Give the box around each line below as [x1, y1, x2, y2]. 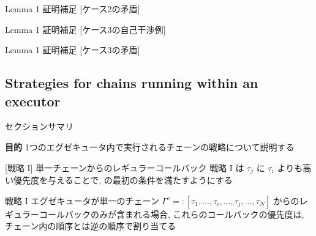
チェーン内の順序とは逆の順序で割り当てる [5, 219, 176, 232]
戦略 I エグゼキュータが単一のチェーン [5, 194, 159, 207]
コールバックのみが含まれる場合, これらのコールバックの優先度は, [39, 207, 304, 220]
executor [5, 91, 61, 110]
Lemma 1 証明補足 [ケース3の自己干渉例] [5, 23, 166, 35]
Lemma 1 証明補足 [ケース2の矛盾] [5, 2, 140, 15]
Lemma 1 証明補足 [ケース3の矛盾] [5, 43, 140, 56]
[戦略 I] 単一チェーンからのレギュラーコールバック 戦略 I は [5, 161, 244, 174]
